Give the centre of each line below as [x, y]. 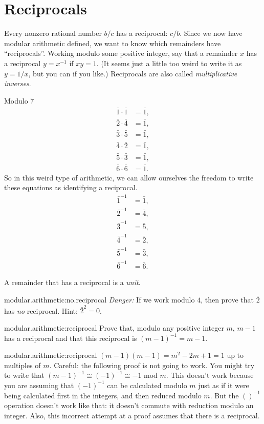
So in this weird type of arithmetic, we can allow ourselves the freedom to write [129, 177]
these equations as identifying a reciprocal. [71, 187]
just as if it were [224, 385]
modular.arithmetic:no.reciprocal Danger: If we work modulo [100, 300]
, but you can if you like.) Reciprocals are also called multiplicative [133, 73]
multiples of [23, 365]
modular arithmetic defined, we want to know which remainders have [113, 43]
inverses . [18, 83]
